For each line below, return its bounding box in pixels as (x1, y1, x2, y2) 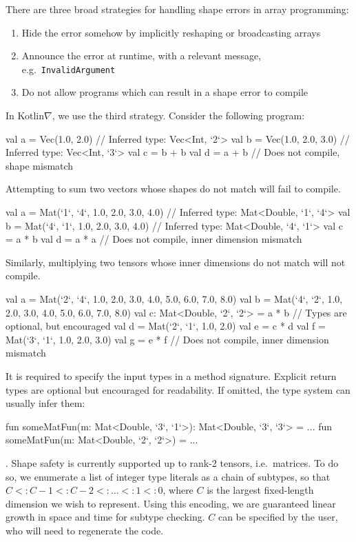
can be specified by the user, (218, 510, 338, 524)
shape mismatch (6, 158, 74, 172)
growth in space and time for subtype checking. (6, 510, 205, 524)
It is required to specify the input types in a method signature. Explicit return (6, 368, 337, 383)
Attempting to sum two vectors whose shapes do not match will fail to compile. (6, 181, 341, 196)
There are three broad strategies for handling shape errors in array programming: (6, 2, 349, 16)
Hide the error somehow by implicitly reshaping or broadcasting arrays (21, 25, 321, 39)
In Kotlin (6, 108, 45, 123)
